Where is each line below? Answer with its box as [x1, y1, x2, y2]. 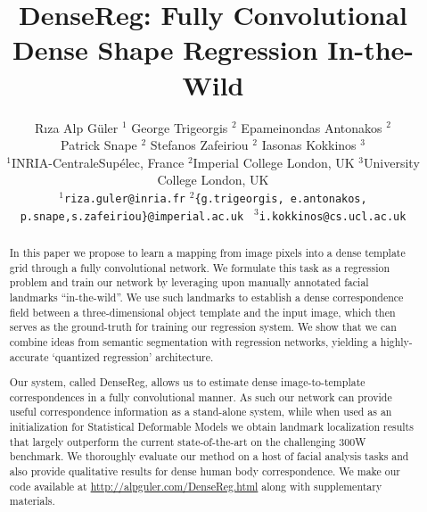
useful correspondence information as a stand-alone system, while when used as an [9, 404, 392, 419]
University [364, 153, 420, 171]
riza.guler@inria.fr [64, 192, 186, 205]
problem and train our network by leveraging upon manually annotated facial [9, 275, 369, 290]
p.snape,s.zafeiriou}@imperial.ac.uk [20, 210, 244, 223]
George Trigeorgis [131, 118, 228, 136]
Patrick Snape [60, 136, 137, 154]
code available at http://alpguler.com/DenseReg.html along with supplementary [9, 478, 382, 493]
